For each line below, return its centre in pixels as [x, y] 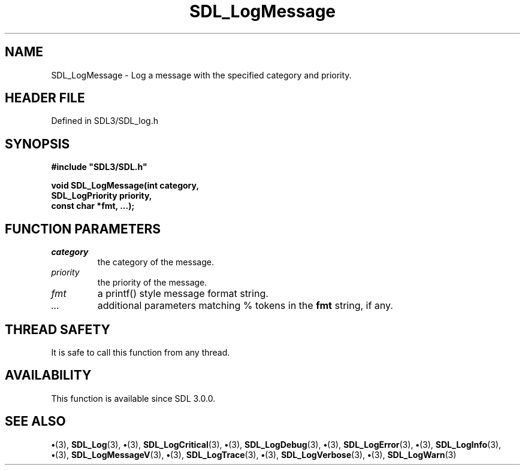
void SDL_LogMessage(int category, [125, 186]
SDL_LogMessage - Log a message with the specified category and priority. [201, 75]
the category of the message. [156, 262]
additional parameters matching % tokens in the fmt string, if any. [245, 306]
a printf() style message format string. [183, 294]
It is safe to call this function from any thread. [141, 352]
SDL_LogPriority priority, [102, 196]
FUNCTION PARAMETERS [83, 229]
